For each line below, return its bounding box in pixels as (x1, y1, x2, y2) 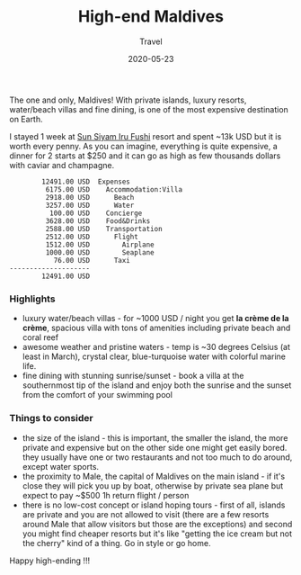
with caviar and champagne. (9, 159, 115, 170)
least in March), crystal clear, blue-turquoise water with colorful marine (22, 351, 286, 362)
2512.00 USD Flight (45, 232, 139, 241)
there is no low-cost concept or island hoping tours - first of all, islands (22, 499, 286, 510)
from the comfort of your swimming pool (22, 390, 173, 400)
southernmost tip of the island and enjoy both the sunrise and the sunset (22, 380, 292, 391)
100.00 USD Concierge (49, 209, 143, 218)
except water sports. (22, 461, 100, 472)
